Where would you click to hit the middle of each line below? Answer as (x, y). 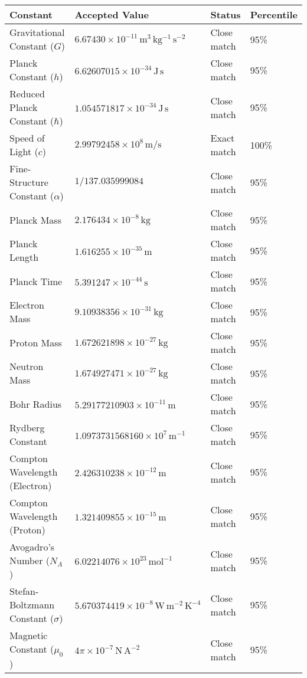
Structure (29, 182)
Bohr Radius (36, 404)
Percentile (274, 14)
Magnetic (29, 635)
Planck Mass (35, 220)
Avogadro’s (32, 547)
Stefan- (24, 591)
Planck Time (36, 281)
